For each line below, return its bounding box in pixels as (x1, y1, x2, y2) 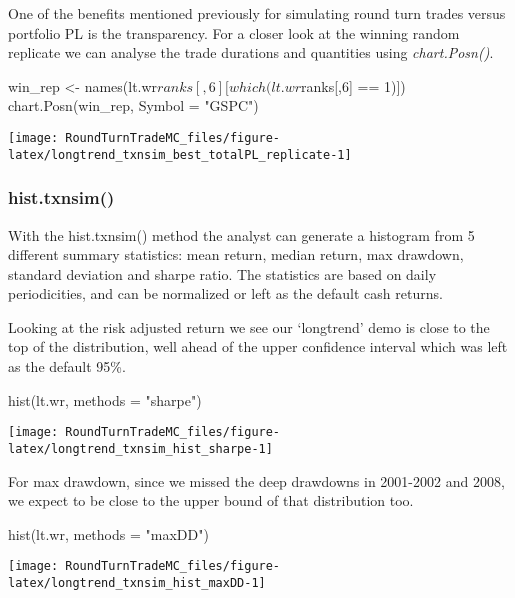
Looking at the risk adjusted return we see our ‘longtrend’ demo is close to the (8, 316, 490, 337)
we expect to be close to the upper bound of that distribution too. (8, 490, 414, 511)
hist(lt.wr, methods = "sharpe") (8, 389, 202, 410)
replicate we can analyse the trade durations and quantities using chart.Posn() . (8, 42, 494, 63)
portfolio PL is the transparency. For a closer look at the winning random (8, 22, 460, 43)
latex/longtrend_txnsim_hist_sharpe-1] (8, 441, 273, 456)
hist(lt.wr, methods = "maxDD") (8, 523, 209, 544)
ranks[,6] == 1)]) (300, 75, 406, 96)
